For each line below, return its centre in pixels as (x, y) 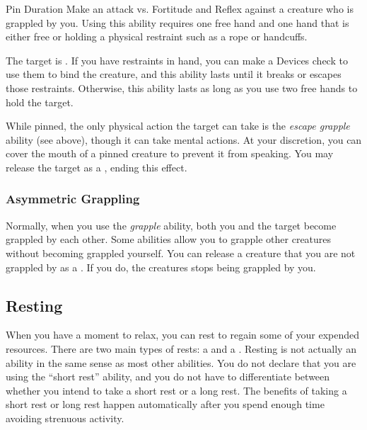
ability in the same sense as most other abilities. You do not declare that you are (181, 362)
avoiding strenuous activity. (65, 418)
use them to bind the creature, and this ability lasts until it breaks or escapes (174, 74)
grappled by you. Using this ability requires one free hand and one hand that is (177, 22)
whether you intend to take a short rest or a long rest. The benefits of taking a (176, 390)
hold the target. (40, 102)
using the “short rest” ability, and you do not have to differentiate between (168, 377)
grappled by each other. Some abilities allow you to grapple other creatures (169, 239)
